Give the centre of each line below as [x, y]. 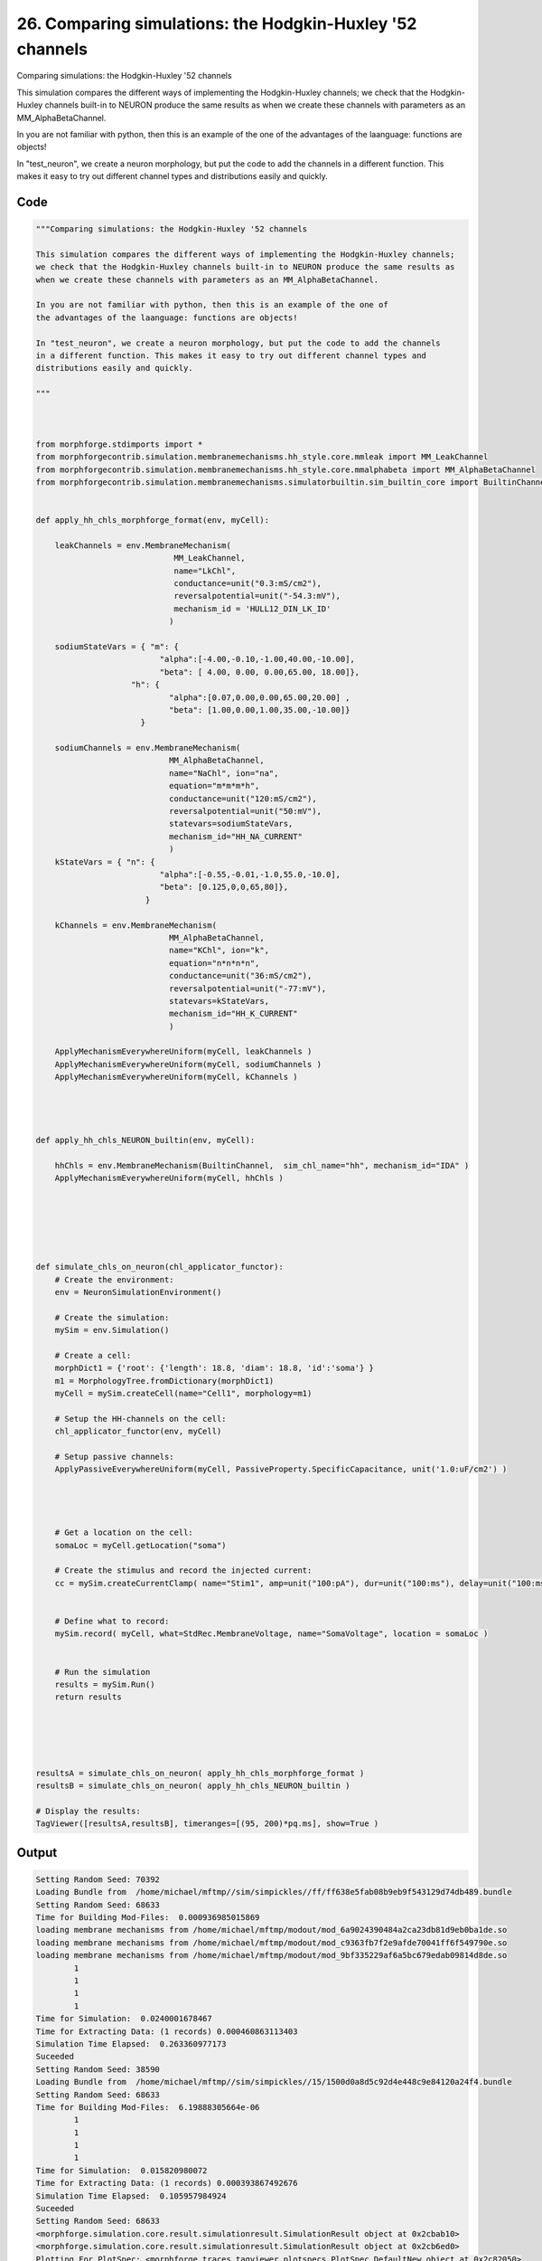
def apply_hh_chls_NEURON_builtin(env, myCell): [145, 1140]
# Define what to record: [112, 1622]
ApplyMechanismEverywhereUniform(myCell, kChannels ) [176, 1077]
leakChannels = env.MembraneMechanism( [143, 545]
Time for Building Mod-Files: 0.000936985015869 [148, 1918]
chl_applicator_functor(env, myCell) [138, 1432]
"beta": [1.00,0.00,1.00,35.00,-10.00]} [259, 710]
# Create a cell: [93, 1355]
